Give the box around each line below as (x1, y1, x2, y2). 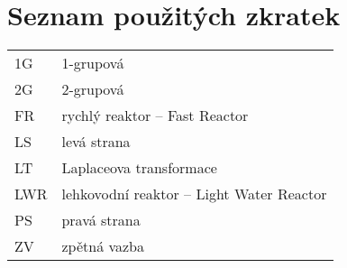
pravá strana (61, 209, 141, 231)
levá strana (61, 131, 131, 152)
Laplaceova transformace (61, 157, 217, 179)
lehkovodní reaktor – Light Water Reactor (61, 183, 327, 205)
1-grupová (61, 52, 124, 74)
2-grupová (61, 79, 124, 100)
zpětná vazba (61, 236, 145, 257)
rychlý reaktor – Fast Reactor (61, 105, 249, 126)
